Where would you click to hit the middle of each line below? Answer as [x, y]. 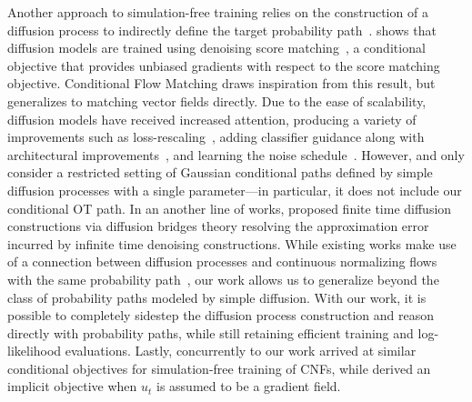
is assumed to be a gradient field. [249, 386]
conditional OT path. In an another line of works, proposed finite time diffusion [230, 208]
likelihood [35, 351]
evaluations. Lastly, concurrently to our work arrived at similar [241, 351]
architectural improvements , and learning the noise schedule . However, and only [236, 154]
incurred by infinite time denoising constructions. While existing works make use [232, 243]
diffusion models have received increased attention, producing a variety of [212, 119]
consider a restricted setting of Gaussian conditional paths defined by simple [220, 172]
